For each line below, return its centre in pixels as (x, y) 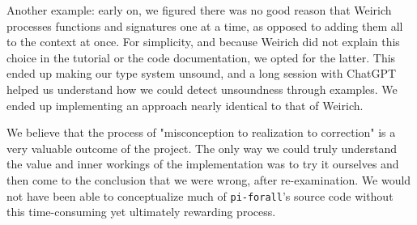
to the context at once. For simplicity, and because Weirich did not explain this (203, 42)
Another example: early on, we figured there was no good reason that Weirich (199, 10)
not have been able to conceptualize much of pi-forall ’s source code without (200, 195)
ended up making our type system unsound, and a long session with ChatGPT (202, 73)
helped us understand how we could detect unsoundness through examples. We (202, 89)
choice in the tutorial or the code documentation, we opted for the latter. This (201, 57)
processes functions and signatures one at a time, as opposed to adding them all (205, 25)
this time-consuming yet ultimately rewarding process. (141, 212)
